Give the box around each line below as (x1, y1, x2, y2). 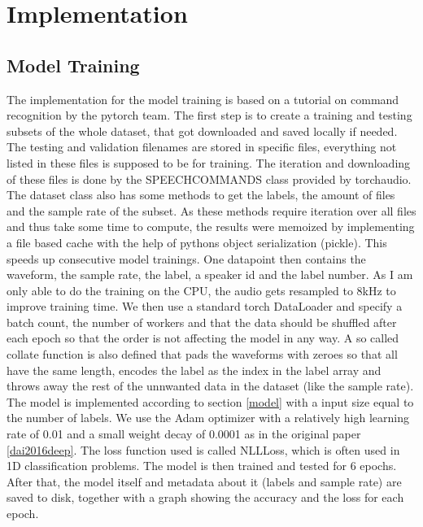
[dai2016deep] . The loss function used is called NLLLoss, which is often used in (7, 441, 400, 458)
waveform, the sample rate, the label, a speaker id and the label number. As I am (7, 266, 413, 283)
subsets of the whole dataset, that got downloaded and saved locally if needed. (7, 122, 398, 139)
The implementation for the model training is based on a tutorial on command (7, 90, 399, 107)
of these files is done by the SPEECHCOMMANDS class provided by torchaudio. (7, 170, 412, 187)
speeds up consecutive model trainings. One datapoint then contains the (7, 250, 366, 267)
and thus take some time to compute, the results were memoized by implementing (7, 218, 415, 235)
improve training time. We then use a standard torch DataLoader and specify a (7, 298, 403, 315)
